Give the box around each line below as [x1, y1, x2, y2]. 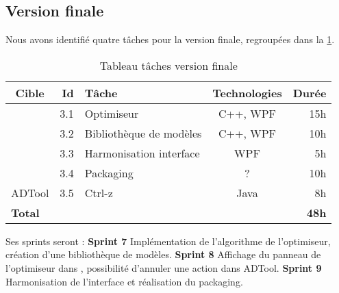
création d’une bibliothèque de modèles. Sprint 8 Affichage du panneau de [5, 247, 321, 262]
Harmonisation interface [84, 144, 200, 161]
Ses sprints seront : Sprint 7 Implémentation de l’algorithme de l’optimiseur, [5, 233, 331, 248]
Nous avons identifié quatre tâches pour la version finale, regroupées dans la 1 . [5, 32, 335, 47]
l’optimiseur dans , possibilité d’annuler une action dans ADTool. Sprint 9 [5, 260, 322, 275]
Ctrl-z [84, 184, 113, 201]
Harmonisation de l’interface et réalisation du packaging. [5, 274, 243, 288]
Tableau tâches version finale [99, 57, 238, 73]
